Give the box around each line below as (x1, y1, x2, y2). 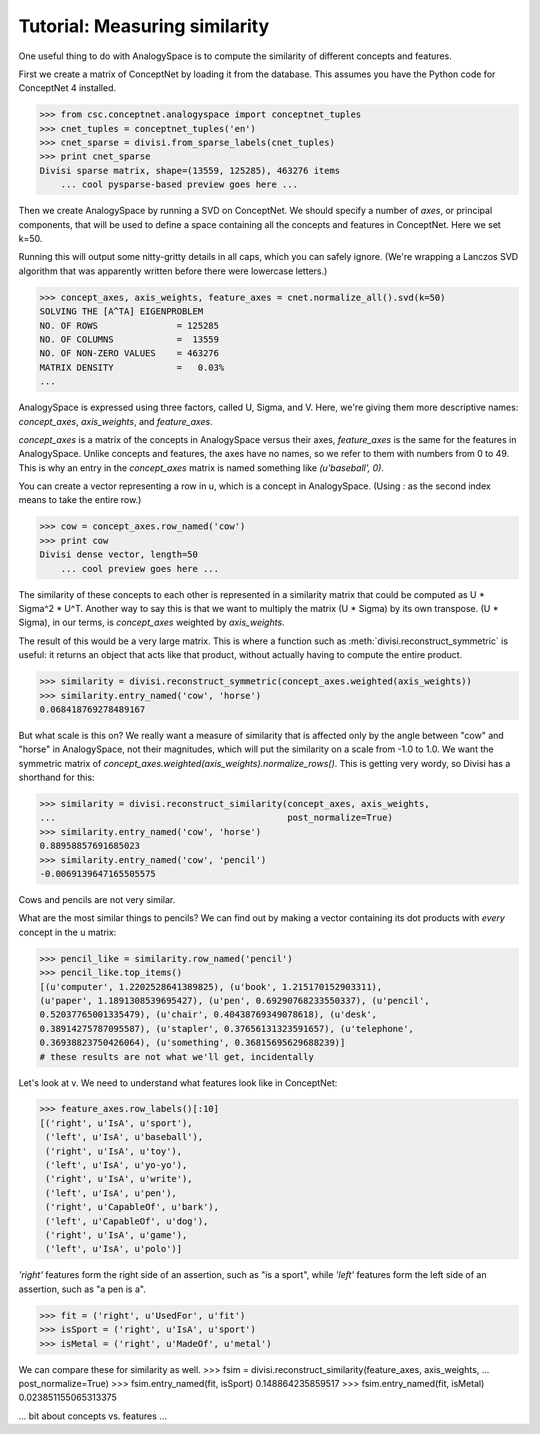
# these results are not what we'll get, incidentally (39, 1051, 314, 1062)
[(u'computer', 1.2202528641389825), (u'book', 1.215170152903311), (39, 981, 383, 992)
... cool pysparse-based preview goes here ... (60, 179, 299, 190)
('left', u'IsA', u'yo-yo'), (45, 1160, 188, 1171)
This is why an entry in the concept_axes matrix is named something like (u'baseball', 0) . (18, 461, 385, 474)
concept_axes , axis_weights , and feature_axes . (18, 415, 214, 427)
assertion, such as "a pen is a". (18, 1283, 147, 1295)
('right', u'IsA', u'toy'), (45, 1145, 183, 1157)
